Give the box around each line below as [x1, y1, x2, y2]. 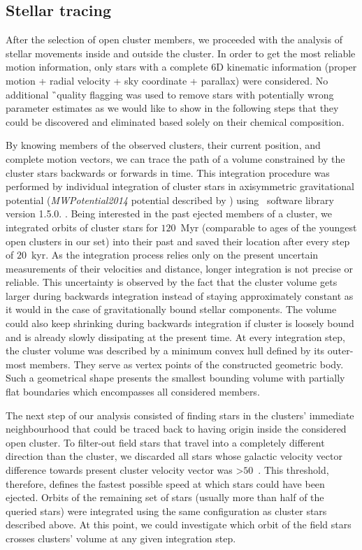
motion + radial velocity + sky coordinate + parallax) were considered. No [6, 73, 328, 87]
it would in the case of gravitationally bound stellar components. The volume [6, 302, 337, 317]
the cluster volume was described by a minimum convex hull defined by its [6, 343, 325, 358]
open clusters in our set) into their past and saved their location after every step [6, 233, 350, 248]
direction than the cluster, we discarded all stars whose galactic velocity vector [6, 449, 342, 463]
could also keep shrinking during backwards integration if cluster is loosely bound [6, 316, 354, 331]
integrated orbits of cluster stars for [6, 219, 158, 234]
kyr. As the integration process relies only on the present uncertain [31, 247, 319, 262]
